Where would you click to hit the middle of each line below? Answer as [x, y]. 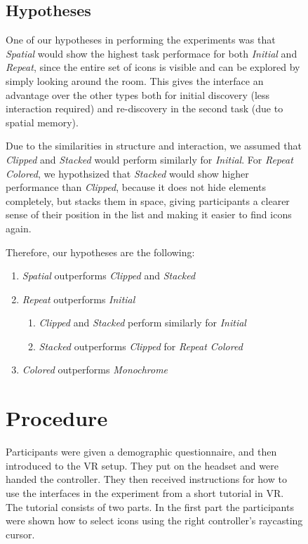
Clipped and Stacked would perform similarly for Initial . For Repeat [149, 159]
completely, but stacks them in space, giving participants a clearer [148, 200]
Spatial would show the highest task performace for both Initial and [152, 53]
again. [19, 228]
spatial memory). [42, 122]
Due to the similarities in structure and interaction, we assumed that [154, 146]
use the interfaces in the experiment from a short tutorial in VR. [145, 492]
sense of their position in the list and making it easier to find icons [149, 214]
